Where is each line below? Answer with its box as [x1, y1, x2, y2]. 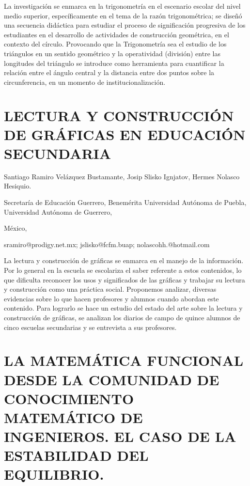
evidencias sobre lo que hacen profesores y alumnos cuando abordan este [4, 293, 219, 303]
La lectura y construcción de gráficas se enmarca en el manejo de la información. [4, 255, 244, 266]
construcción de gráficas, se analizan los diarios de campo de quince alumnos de [4, 312, 240, 322]
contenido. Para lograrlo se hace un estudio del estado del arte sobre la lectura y [4, 303, 243, 313]
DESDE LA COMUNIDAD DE [4, 369, 219, 389]
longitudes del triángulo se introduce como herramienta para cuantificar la [4, 58, 224, 68]
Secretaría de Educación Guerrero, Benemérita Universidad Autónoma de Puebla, [4, 197, 247, 207]
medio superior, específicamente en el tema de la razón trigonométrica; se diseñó [4, 10, 242, 20]
